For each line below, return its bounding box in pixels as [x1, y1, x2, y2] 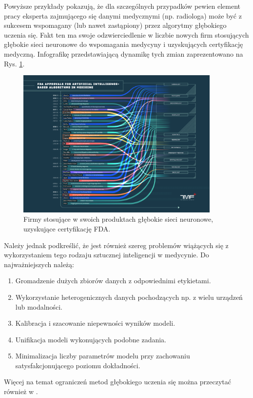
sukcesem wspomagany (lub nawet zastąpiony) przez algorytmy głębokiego [4, 20, 227, 30]
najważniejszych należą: [4, 259, 74, 269]
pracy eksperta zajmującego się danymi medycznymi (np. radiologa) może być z [4, 10, 242, 21]
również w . [4, 386, 38, 397]
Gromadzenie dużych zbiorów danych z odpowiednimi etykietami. [15, 275, 211, 286]
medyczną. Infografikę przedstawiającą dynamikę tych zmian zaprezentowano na [4, 48, 243, 59]
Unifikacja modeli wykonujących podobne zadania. [15, 334, 167, 344]
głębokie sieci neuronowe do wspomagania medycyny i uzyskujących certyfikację [4, 39, 243, 49]
